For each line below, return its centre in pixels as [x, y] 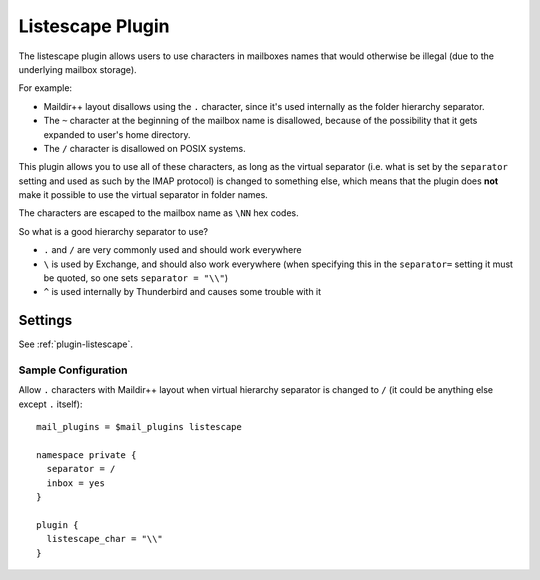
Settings [45, 320]
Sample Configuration [73, 370]
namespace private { [86, 455]
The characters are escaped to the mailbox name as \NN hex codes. [158, 213]
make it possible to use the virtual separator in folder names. [143, 195]
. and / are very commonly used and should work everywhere [172, 250]
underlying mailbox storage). [77, 69]
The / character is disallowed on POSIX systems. [145, 148]
